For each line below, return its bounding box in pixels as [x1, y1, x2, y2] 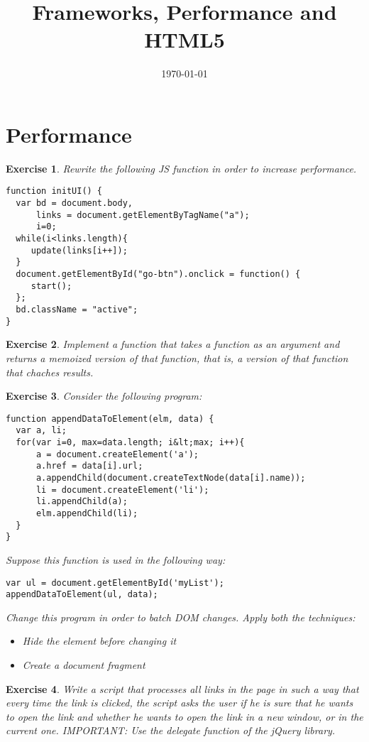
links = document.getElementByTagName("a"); [35, 209, 250, 220]
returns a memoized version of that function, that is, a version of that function [6, 350, 348, 365]
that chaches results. [6, 364, 94, 379]
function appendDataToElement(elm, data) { [6, 413, 214, 424]
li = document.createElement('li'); [35, 484, 209, 495]
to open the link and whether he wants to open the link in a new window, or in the [6, 709, 363, 724]
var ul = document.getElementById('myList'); [6, 577, 224, 588]
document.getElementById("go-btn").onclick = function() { [16, 269, 301, 280]
